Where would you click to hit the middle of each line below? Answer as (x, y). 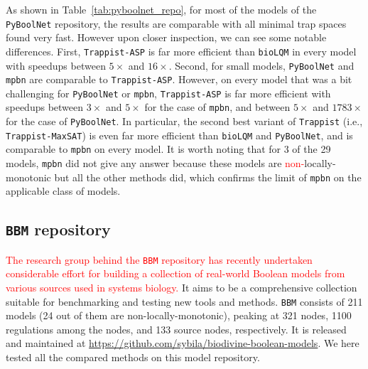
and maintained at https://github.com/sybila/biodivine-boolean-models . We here (183, 343)
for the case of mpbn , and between (217, 107)
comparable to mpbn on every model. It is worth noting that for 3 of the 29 (168, 149)
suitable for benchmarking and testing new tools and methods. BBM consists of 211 (184, 301)
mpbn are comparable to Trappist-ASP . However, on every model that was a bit (179, 79)
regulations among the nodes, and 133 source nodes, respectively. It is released (176, 329)
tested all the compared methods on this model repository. (133, 357)
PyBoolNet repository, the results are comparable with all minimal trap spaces (176, 23)
